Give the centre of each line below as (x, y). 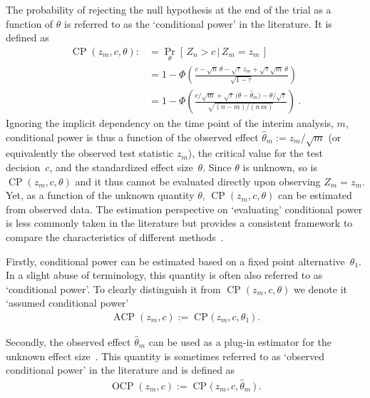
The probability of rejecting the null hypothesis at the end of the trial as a (169, 9)
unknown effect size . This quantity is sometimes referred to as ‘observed (165, 356)
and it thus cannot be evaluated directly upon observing (198, 181)
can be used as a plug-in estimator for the (240, 342)
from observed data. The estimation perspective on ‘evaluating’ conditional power (184, 209)
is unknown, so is (280, 167)
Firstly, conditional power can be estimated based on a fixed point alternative (175, 261)
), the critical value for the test (255, 153)
